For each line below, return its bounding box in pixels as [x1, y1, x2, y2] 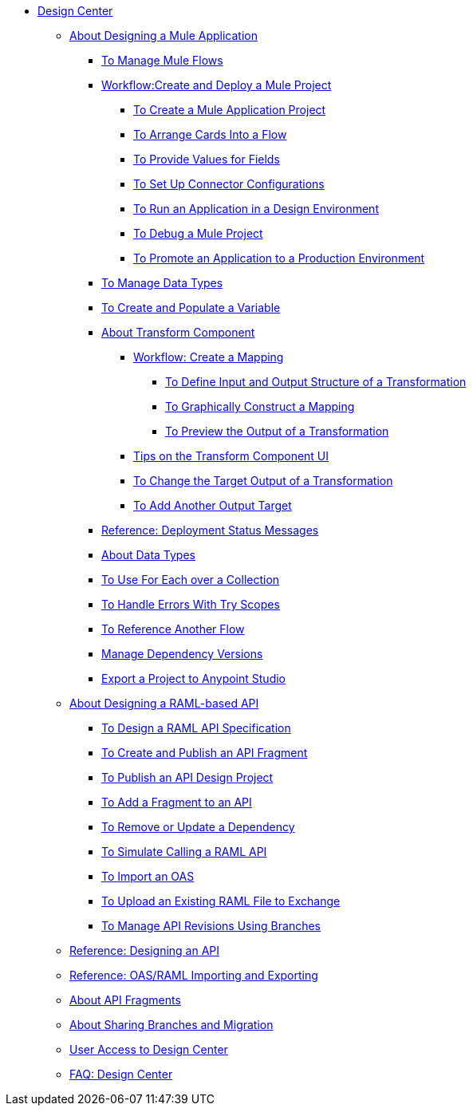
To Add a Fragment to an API [101, 795, 252, 809]
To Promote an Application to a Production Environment [133, 251, 425, 265]
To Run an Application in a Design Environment [133, 202, 379, 215]
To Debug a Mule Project [133, 227, 263, 240]
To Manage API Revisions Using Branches [101, 919, 321, 933]
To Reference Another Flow [101, 622, 245, 636]
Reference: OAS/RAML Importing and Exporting [69, 968, 318, 982]
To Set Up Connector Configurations [133, 177, 325, 191]
